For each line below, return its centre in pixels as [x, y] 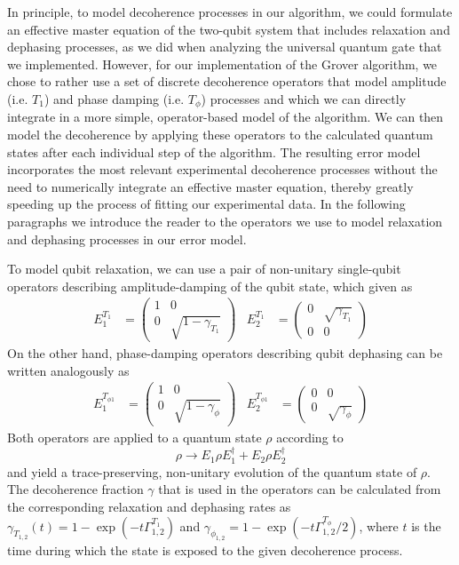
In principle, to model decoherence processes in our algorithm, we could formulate [230, 12]
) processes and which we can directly [304, 98]
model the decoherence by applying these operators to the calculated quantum [220, 135]
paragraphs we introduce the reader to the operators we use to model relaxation [225, 221]
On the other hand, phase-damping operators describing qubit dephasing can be [225, 353]
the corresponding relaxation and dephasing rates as [149, 506]
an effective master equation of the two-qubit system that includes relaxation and [229, 29]
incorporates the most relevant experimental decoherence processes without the [222, 169]
